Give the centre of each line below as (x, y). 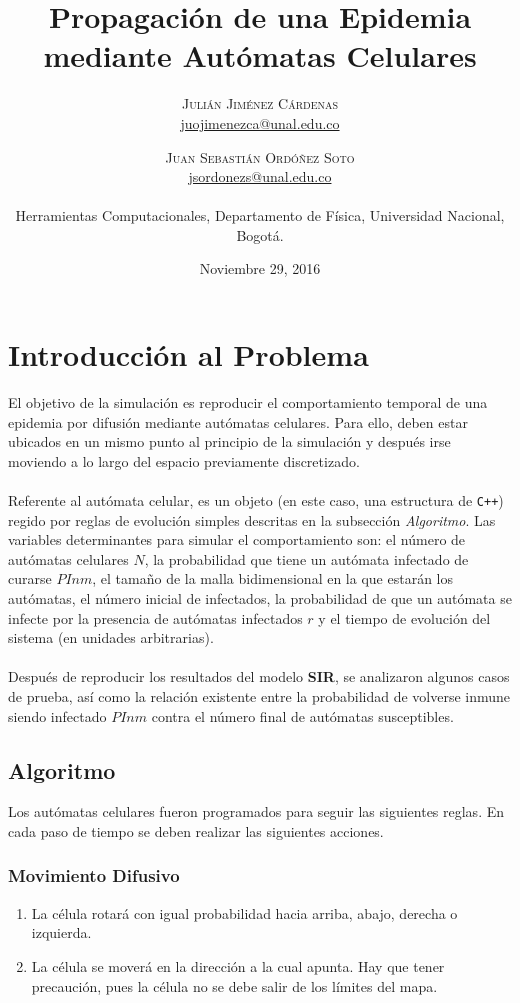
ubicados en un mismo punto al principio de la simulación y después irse (229, 441)
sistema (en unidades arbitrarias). (111, 637)
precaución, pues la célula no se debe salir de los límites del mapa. (234, 985)
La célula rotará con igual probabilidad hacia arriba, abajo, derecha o (244, 912)
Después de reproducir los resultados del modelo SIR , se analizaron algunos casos (259, 676)
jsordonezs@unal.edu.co (260, 176)
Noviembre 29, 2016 (260, 268)
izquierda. (61, 932)
